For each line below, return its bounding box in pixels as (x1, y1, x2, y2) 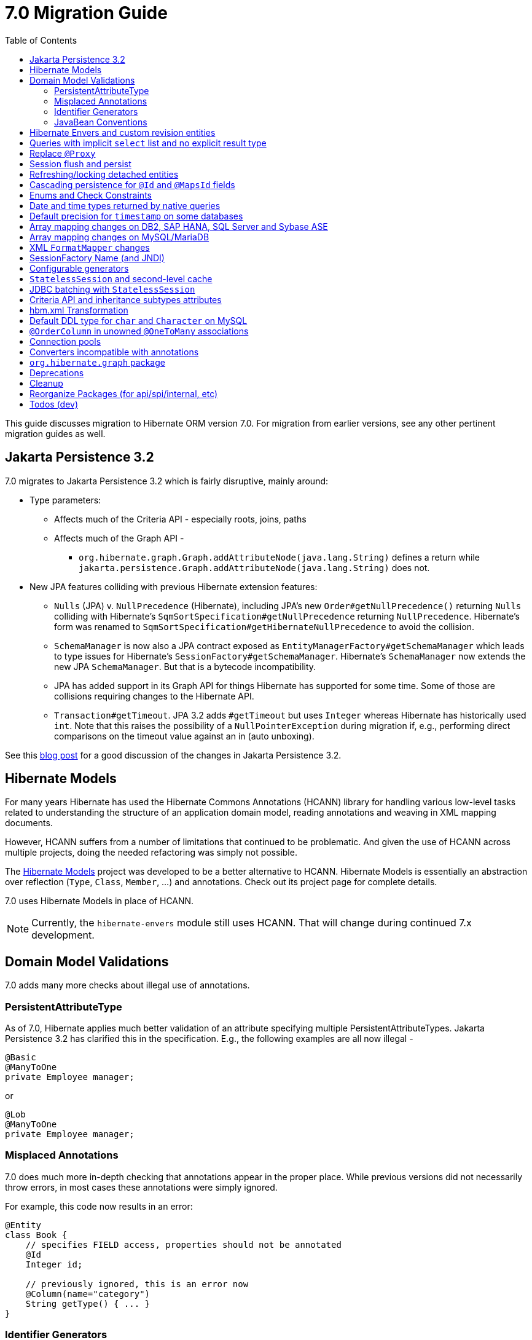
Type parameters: (29, 494, 101, 505)
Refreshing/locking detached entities (29, 168, 179, 179)
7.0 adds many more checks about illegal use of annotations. (5, 980, 250, 991)
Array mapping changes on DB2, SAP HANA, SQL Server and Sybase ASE (29, 221, 328, 232)
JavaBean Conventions (54, 116, 147, 127)
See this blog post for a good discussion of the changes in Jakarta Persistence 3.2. (5, 749, 342, 760)
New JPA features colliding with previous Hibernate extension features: (29, 581, 318, 592)
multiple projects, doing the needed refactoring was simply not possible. (5, 847, 297, 858)
